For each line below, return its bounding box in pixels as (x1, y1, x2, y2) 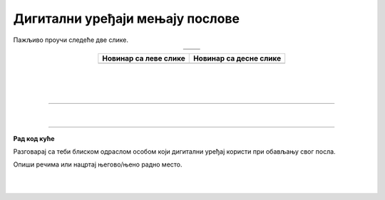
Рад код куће (13, 134, 55, 142)
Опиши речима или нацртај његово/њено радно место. (13, 160, 183, 169)
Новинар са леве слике (102, 53, 185, 63)
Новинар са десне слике (192, 53, 282, 63)
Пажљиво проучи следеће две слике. (13, 36, 128, 44)
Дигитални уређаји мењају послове (13, 11, 240, 26)
